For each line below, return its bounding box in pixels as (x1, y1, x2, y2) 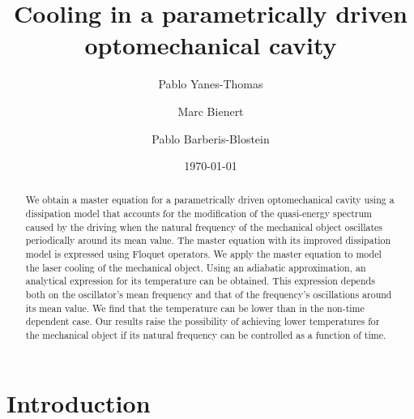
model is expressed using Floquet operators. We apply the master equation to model (25, 247, 382, 261)
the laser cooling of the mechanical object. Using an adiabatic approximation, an (25, 260, 366, 274)
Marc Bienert (177, 102, 244, 119)
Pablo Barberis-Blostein (152, 130, 270, 147)
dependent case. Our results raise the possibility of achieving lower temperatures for (25, 314, 380, 328)
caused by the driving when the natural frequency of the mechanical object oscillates (25, 220, 383, 233)
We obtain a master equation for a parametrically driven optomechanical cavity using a (25, 193, 395, 207)
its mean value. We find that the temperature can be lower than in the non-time (25, 301, 365, 314)
